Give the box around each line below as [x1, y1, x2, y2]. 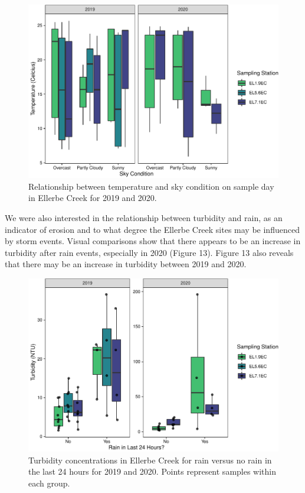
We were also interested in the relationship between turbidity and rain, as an [5, 212, 283, 223]
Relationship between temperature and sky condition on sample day [28, 180, 274, 192]
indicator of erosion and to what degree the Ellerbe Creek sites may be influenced [5, 223, 300, 235]
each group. [28, 476, 70, 489]
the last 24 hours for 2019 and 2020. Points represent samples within [28, 465, 277, 478]
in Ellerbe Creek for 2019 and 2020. [28, 192, 157, 204]
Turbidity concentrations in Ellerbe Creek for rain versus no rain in [28, 453, 272, 466]
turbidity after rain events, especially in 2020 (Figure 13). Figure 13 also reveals [5, 246, 294, 258]
